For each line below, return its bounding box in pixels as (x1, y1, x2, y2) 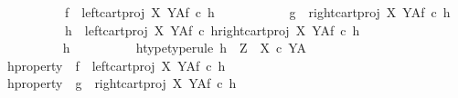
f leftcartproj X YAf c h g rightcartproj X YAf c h (64, 3, 451, 21)
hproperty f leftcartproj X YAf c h (6, 55, 226, 74)
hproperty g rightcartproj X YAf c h (6, 73, 237, 93)
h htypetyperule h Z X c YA (62, 38, 307, 57)
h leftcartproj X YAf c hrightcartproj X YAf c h (64, 20, 360, 39)
